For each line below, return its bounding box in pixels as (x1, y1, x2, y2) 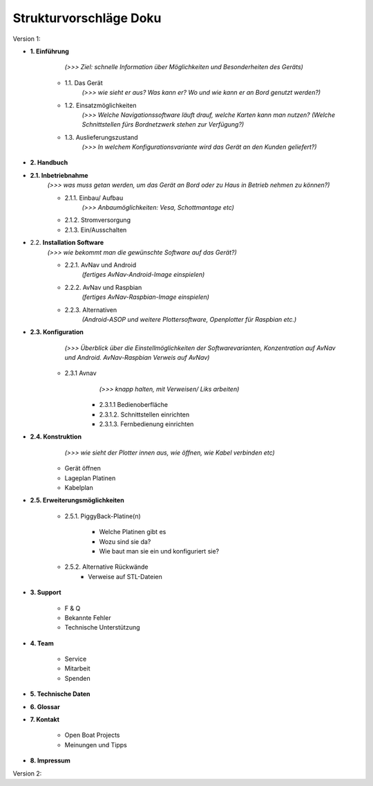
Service (64, 655, 87, 664)
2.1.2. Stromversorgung (64, 216, 131, 224)
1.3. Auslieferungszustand (64, 133, 138, 141)
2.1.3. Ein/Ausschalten (64, 226, 127, 234)
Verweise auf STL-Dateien (88, 572, 162, 581)
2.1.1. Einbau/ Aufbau (64, 194, 124, 202)
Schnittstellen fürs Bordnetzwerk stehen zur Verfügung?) (82, 120, 245, 129)
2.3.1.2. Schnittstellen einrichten (99, 410, 190, 419)
